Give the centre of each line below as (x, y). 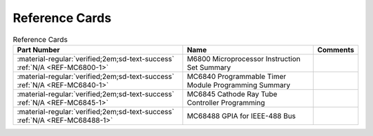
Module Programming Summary (239, 84)
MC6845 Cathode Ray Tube (232, 94)
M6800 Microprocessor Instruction (243, 58)
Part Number (38, 49)
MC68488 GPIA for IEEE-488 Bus (241, 115)
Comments (336, 49)
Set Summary (209, 67)
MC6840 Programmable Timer (237, 76)
